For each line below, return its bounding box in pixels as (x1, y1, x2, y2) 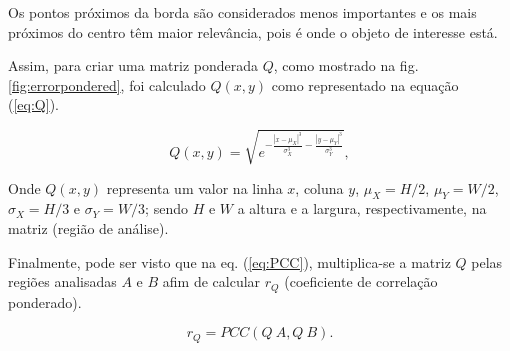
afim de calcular (162, 271, 261, 292)
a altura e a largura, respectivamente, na (237, 198, 487, 219)
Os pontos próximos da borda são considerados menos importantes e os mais (8, 2, 477, 22)
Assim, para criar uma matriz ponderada (8, 55, 259, 76)
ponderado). (8, 291, 82, 312)
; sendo (145, 198, 188, 219)
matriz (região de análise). (8, 217, 169, 238)
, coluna (295, 177, 344, 198)
